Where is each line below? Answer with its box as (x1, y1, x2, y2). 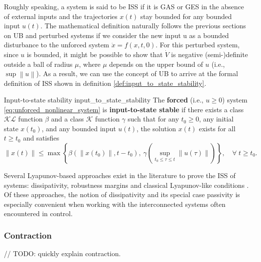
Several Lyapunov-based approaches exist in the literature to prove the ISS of (4, 170, 236, 180)
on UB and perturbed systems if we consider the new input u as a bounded (4, 30, 229, 40)
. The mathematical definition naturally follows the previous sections (40, 20, 246, 31)
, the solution (136, 123, 176, 133)
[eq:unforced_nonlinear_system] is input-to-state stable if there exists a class (4, 104, 244, 114)
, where (79, 59, 101, 69)
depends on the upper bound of (109, 59, 203, 69)
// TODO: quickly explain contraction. (4, 248, 121, 259)
